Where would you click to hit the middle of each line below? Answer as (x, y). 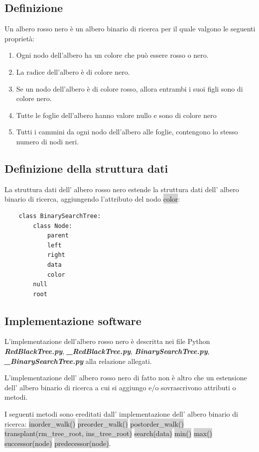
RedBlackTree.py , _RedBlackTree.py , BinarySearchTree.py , (107, 351)
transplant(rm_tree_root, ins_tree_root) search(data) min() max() (109, 433)
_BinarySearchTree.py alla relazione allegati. (78, 361)
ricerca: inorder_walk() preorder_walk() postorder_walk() (94, 423)
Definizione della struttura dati (86, 168)
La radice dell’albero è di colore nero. (73, 71)
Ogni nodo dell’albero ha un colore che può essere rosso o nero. (112, 55)
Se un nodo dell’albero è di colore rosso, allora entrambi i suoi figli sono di (129, 88)
